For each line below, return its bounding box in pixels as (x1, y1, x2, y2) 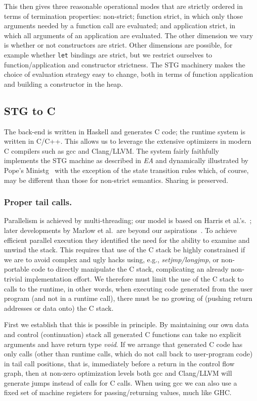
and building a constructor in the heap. (4, 78, 123, 89)
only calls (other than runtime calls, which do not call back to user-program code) (4, 348, 253, 359)
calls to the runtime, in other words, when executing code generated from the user (4, 283, 253, 293)
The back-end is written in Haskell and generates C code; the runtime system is (4, 126, 246, 136)
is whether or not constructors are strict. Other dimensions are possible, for (4, 40, 233, 50)
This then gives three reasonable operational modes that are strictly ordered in (4, 1, 243, 11)
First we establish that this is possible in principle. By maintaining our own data (4, 319, 249, 330)
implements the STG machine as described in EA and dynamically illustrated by (4, 155, 249, 166)
